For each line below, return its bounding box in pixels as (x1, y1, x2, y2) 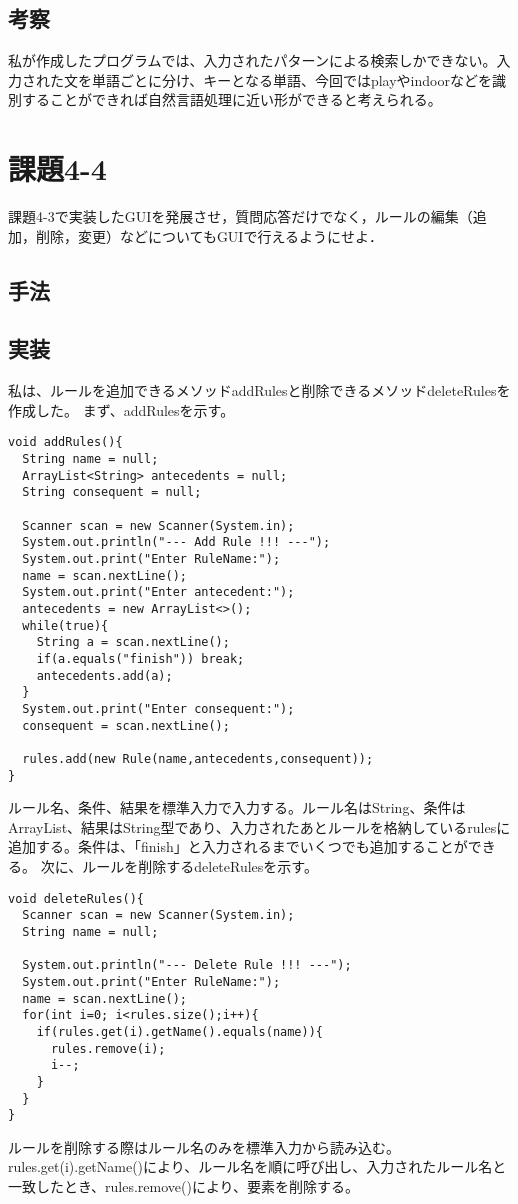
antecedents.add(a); (36, 668, 173, 683)
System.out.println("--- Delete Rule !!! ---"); (22, 958, 352, 973)
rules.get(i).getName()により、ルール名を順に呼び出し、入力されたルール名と (8, 1156, 507, 1177)
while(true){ (22, 618, 109, 633)
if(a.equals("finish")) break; (36, 652, 245, 666)
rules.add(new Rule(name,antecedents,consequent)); (22, 751, 374, 766)
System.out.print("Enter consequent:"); (22, 701, 295, 716)
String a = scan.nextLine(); (36, 635, 230, 650)
